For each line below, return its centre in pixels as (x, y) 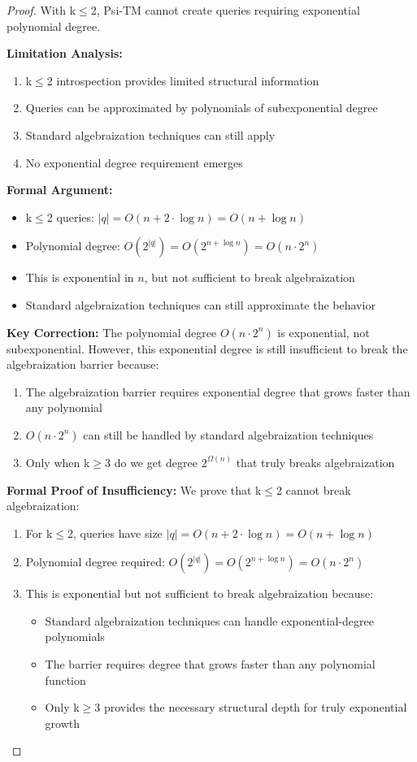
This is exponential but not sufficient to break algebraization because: (200, 593)
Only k (62, 707)
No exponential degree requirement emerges (134, 162)
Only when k (58, 462)
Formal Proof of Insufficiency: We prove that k (134, 489)
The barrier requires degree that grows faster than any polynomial (210, 664)
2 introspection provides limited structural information (183, 80)
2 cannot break (314, 489)
